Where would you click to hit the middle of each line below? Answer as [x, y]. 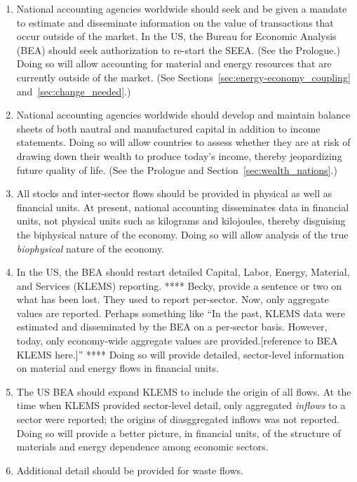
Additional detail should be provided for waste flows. [130, 470]
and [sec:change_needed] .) [74, 91]
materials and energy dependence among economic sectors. [142, 447]
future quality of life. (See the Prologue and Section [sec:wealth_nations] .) [177, 169]
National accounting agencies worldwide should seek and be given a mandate [182, 8]
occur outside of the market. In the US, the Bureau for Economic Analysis [176, 36]
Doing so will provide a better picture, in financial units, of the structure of [178, 433]
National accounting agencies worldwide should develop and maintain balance [183, 115]
